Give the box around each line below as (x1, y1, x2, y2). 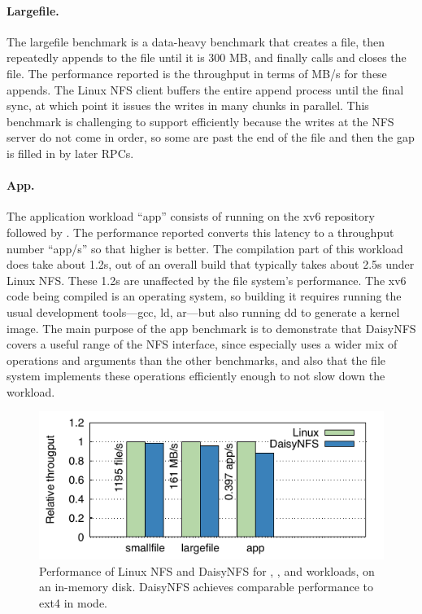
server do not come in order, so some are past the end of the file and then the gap (7, 129, 415, 146)
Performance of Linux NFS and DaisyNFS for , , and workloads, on (39, 562, 375, 579)
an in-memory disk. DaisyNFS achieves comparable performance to (39, 578, 374, 595)
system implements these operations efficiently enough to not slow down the (7, 367, 385, 384)
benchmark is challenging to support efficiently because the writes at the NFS (7, 112, 394, 129)
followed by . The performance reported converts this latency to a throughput (7, 223, 394, 240)
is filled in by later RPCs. (7, 144, 134, 161)
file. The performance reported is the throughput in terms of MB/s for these (7, 64, 387, 81)
